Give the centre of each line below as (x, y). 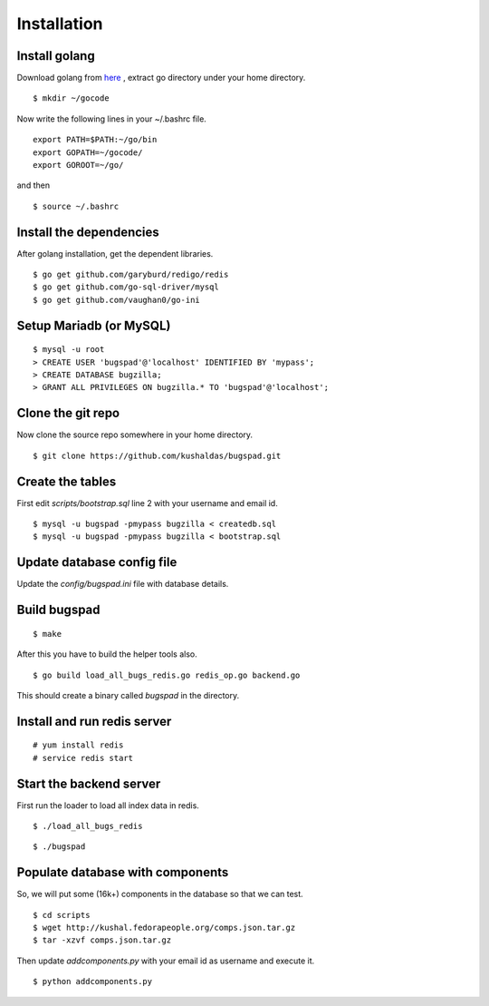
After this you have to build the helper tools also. (107, 654)
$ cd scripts (62, 915)
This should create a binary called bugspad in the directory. (128, 695)
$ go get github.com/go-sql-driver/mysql (126, 287)
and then (33, 185)
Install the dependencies (88, 232)
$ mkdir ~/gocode (71, 98)
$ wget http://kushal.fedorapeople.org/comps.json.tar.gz (164, 928)
